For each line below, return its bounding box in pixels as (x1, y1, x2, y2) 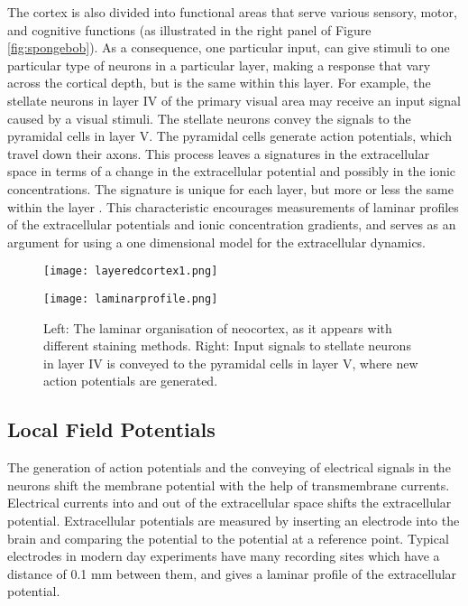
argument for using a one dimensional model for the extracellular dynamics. (7, 232, 427, 251)
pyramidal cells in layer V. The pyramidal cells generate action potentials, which (7, 126, 453, 145)
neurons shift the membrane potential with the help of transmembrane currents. (7, 475, 450, 494)
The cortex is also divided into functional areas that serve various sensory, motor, (7, 3, 457, 21)
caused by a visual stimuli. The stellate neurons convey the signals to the (7, 108, 411, 127)
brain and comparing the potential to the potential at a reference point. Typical (7, 528, 449, 547)
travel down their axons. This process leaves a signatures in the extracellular (7, 144, 430, 163)
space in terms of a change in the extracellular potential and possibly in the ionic (7, 162, 456, 181)
